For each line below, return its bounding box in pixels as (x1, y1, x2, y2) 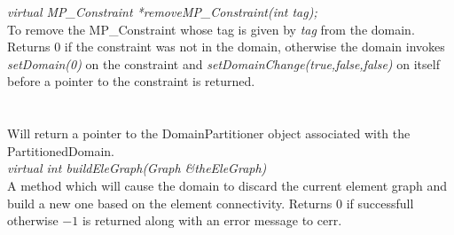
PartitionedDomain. (7, 141, 115, 160)
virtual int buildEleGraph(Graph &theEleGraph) (7, 159, 267, 177)
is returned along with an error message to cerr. (82, 211, 342, 230)
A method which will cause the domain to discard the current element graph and (7, 176, 448, 194)
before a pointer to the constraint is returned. (7, 72, 255, 90)
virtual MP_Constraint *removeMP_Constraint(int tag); (7, 3, 317, 20)
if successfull (346, 193, 414, 212)
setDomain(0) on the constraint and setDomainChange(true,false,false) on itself (7, 54, 440, 73)
